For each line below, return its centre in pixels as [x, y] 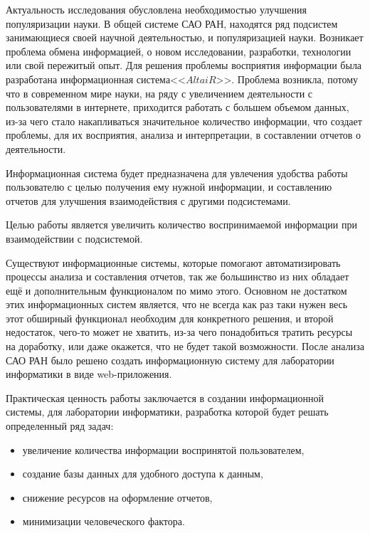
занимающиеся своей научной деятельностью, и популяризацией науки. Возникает [185, 37]
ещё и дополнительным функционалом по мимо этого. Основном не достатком [176, 290]
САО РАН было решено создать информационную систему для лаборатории [170, 360]
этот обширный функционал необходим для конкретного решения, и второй [170, 318]
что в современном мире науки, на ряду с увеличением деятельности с [159, 93]
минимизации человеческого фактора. [104, 521]
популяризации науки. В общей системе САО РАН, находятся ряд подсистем [172, 23]
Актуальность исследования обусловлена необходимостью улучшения [156, 9]
